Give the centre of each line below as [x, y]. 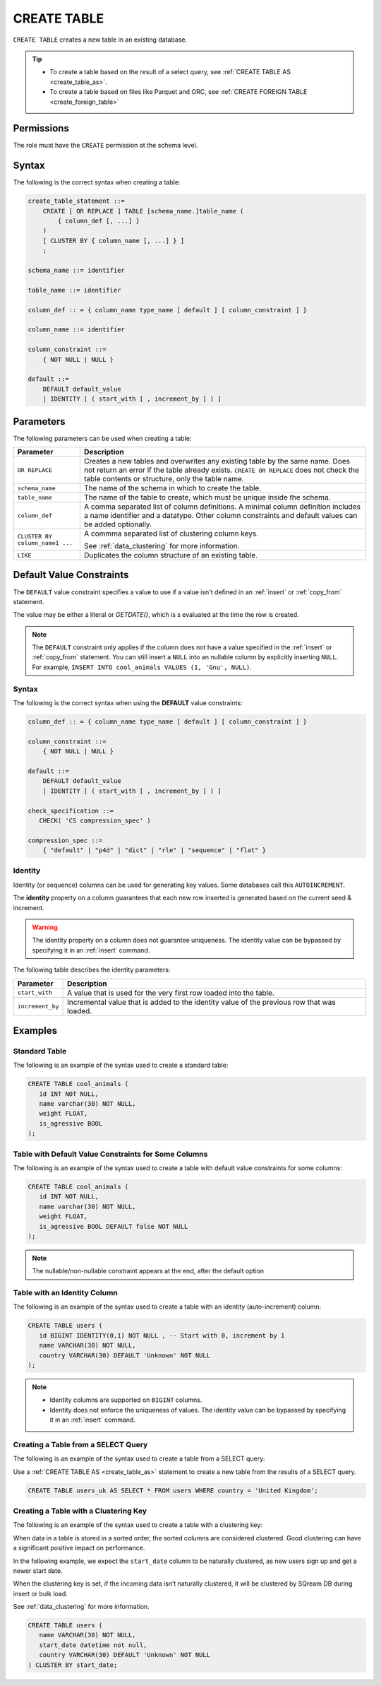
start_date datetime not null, [93, 1645]
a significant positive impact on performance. [79, 1548]
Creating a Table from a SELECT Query [80, 1444]
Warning [45, 927]
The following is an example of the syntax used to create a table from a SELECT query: [139, 1458]
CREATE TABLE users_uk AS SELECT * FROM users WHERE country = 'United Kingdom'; [173, 1490]
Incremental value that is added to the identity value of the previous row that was [201, 1002]
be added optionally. [117, 524]
